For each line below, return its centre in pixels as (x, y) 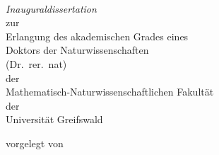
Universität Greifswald (54, 119)
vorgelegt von (35, 143)
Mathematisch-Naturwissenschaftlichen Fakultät (110, 92)
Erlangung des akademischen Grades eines (97, 36)
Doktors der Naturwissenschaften (77, 50)
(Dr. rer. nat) (36, 63)
